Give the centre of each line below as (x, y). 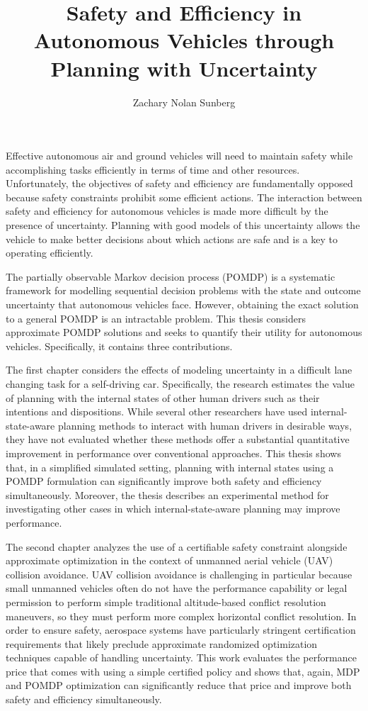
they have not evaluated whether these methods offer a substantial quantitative (178, 439)
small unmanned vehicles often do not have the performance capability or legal (177, 588)
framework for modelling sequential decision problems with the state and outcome (183, 290)
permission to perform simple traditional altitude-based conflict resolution (166, 601)
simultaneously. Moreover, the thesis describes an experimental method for (167, 494)
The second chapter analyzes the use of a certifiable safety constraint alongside (177, 546)
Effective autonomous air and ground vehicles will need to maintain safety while (179, 156)
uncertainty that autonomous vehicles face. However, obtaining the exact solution (182, 304)
